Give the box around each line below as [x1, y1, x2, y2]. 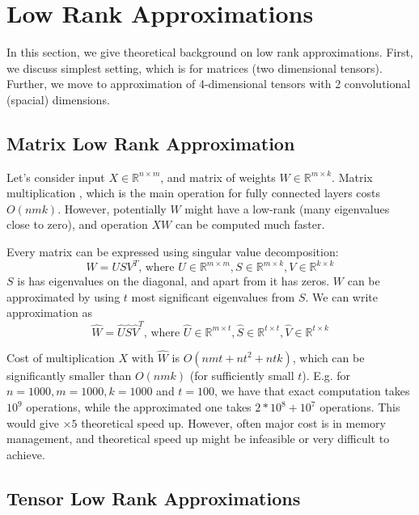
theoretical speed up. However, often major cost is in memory [81, 414, 386, 431]
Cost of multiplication [6, 348, 115, 365]
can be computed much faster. [175, 216, 325, 233]
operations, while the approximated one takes [26, 399, 252, 416]
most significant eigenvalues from [131, 288, 295, 305]
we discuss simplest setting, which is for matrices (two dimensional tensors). [6, 59, 383, 76]
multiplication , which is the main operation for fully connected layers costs [6, 184, 381, 201]
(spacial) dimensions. [6, 91, 110, 108]
